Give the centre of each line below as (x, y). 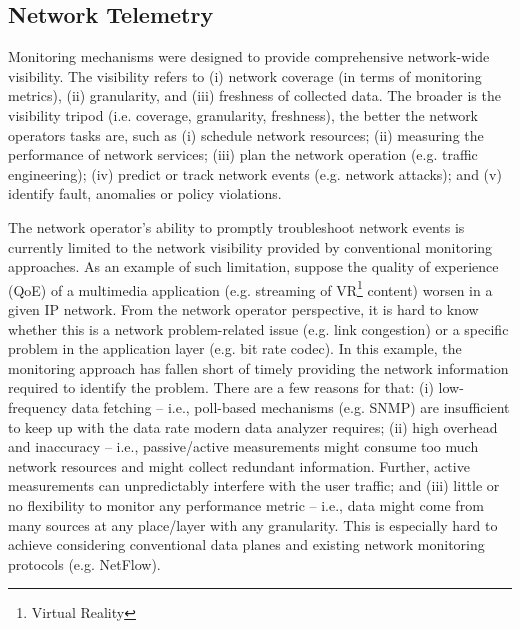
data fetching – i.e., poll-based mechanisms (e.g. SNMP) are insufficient (290, 406)
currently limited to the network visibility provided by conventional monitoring (250, 246)
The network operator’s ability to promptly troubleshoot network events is (236, 226)
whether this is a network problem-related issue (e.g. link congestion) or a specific (258, 328)
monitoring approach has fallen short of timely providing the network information (258, 367)
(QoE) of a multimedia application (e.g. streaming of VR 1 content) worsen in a (250, 288)
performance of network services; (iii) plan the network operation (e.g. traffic (243, 154)
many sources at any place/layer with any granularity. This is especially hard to (253, 524)
